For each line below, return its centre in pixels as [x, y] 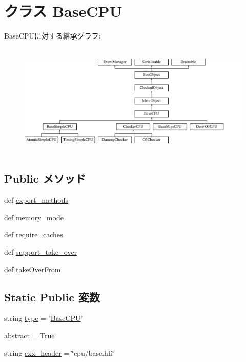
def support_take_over [41, 252]
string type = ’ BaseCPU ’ [44, 318]
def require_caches [34, 234]
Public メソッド [45, 178]
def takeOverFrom [33, 269]
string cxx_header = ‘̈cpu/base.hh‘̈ [59, 353]
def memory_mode [34, 217]
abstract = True [29, 336]
